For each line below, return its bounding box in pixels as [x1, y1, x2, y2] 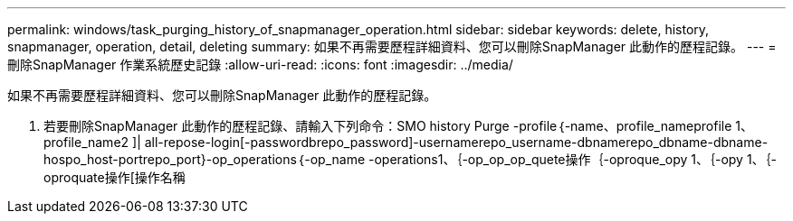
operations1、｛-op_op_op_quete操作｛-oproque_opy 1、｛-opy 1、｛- [374, 152, 778, 167]
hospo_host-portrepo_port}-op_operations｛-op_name [43, 152, 366, 167]
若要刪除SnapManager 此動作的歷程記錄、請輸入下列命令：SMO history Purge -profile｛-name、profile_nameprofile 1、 [43, 118, 753, 134]
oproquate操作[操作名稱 [43, 170, 186, 185]
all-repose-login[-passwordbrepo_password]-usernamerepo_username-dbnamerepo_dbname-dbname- [144, 134, 769, 150]
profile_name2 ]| [43, 134, 141, 150]
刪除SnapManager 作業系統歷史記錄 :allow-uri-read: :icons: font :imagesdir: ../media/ [7, 57, 513, 72]
